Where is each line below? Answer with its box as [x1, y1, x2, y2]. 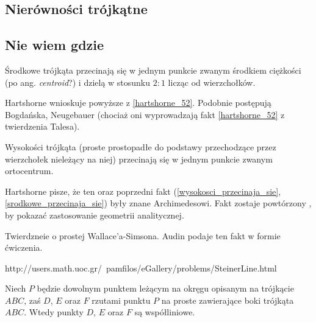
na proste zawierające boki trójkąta [161, 293, 294, 306]
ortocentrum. [5, 164, 54, 177]
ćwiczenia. [5, 241, 43, 254]
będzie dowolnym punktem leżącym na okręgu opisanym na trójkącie [37, 282, 294, 295]
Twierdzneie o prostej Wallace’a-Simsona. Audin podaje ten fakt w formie [5, 229, 281, 242]
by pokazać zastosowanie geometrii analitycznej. [5, 208, 184, 221]
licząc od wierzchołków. [168, 75, 256, 88]
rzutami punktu [92, 293, 151, 306]
